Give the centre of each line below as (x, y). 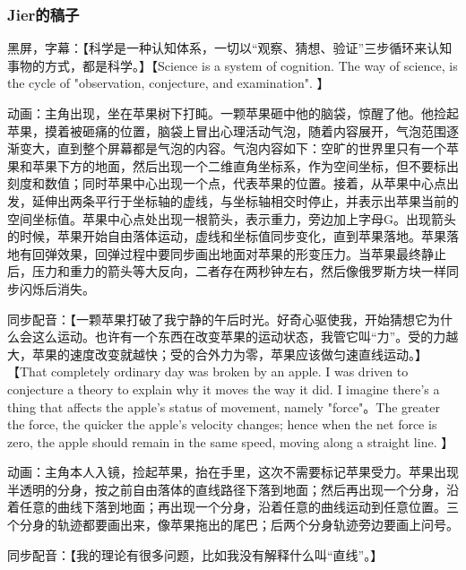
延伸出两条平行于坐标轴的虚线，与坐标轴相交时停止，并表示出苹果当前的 (245, 200)
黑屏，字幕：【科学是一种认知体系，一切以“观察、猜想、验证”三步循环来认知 (230, 48)
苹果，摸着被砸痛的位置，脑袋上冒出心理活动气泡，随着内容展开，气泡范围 (227, 130)
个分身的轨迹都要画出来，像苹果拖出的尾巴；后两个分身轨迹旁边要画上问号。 (233, 525)
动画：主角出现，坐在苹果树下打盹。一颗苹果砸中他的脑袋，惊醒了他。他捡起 (233, 113)
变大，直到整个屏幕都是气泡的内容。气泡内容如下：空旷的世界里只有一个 (233, 148)
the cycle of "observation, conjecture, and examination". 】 (168, 83)
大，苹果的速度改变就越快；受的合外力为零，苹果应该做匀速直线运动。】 (217, 354)
